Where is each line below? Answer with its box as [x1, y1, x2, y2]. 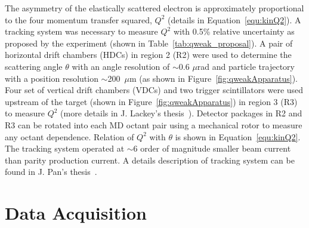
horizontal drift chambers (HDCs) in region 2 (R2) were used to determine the [5, 48, 292, 61]
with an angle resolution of [72, 60, 170, 72]
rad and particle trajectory [197, 60, 295, 72]
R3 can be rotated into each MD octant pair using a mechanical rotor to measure [5, 118, 302, 131]
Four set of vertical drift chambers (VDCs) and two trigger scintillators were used [5, 84, 304, 96]
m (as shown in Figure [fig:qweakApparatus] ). [129, 72, 298, 84]
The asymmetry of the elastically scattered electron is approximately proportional [5, 2, 304, 14]
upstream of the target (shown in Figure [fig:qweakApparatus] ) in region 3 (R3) [5, 95, 298, 107]
